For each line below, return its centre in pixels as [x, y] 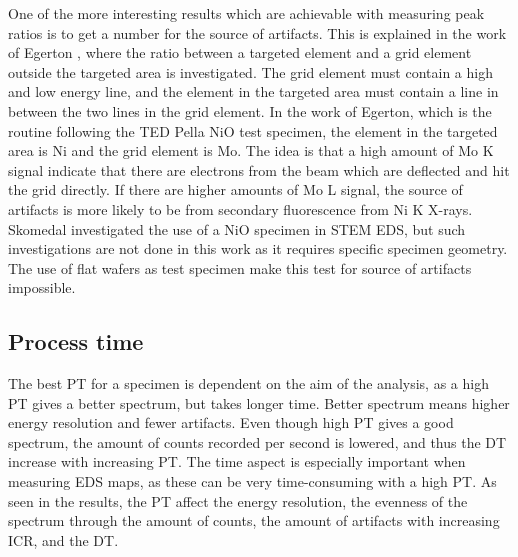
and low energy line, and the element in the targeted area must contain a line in [253, 91]
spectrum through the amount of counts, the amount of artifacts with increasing [254, 520]
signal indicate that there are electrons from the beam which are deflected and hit [259, 169]
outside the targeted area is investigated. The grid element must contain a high [250, 71]
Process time [76, 341]
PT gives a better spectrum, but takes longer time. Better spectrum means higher [259, 402]
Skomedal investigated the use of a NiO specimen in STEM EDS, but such [237, 228]
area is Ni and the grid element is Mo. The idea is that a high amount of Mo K [251, 150]
